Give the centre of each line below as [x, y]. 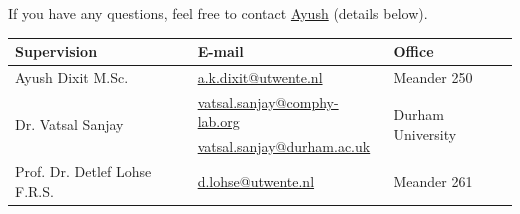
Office [413, 51]
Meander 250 [433, 76]
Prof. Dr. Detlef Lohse [83, 171]
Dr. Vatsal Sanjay [69, 124]
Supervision [56, 51]
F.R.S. [34, 190]
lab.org [218, 121]
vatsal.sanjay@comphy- [268, 101]
